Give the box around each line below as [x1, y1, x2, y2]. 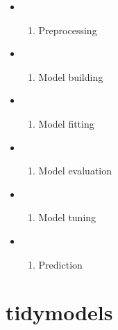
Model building [38, 69, 103, 84]
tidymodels [6, 298, 113, 327]
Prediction [38, 257, 83, 271]
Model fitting [38, 116, 94, 130]
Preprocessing [38, 22, 97, 37]
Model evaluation [38, 163, 112, 178]
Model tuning [38, 210, 96, 225]
